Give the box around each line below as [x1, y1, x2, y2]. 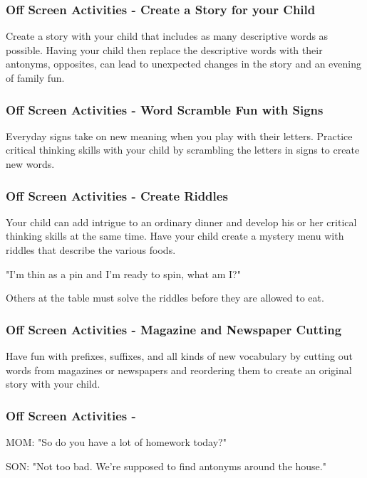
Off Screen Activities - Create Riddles [6, 186, 228, 204]
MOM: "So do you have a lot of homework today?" [6, 435, 227, 449]
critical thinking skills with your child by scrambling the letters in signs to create [6, 142, 360, 157]
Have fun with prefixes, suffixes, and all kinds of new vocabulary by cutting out [6, 349, 353, 363]
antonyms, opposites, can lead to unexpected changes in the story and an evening [6, 56, 361, 71]
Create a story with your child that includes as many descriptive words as [6, 28, 329, 43]
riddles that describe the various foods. [6, 243, 176, 257]
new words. [6, 156, 55, 171]
